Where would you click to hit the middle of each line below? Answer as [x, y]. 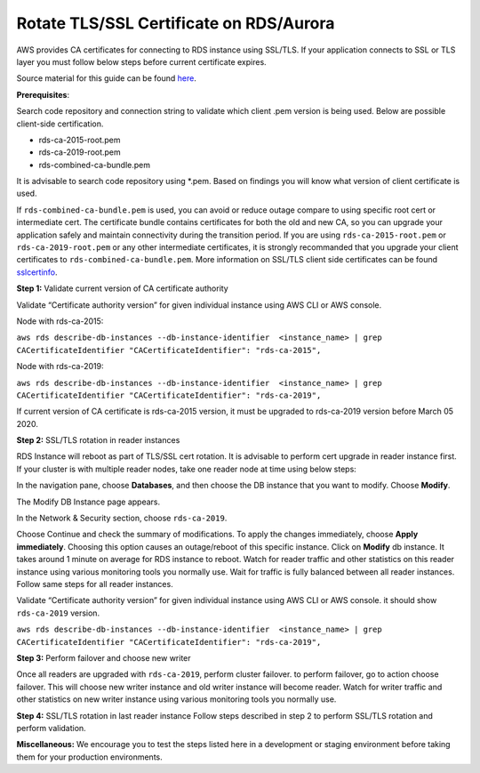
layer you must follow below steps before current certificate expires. [141, 61]
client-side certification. [60, 124]
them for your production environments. [90, 757]
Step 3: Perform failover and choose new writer [104, 657]
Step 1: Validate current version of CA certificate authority [122, 288]
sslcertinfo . [37, 272]
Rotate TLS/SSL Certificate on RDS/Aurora [176, 23]
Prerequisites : [43, 94]
